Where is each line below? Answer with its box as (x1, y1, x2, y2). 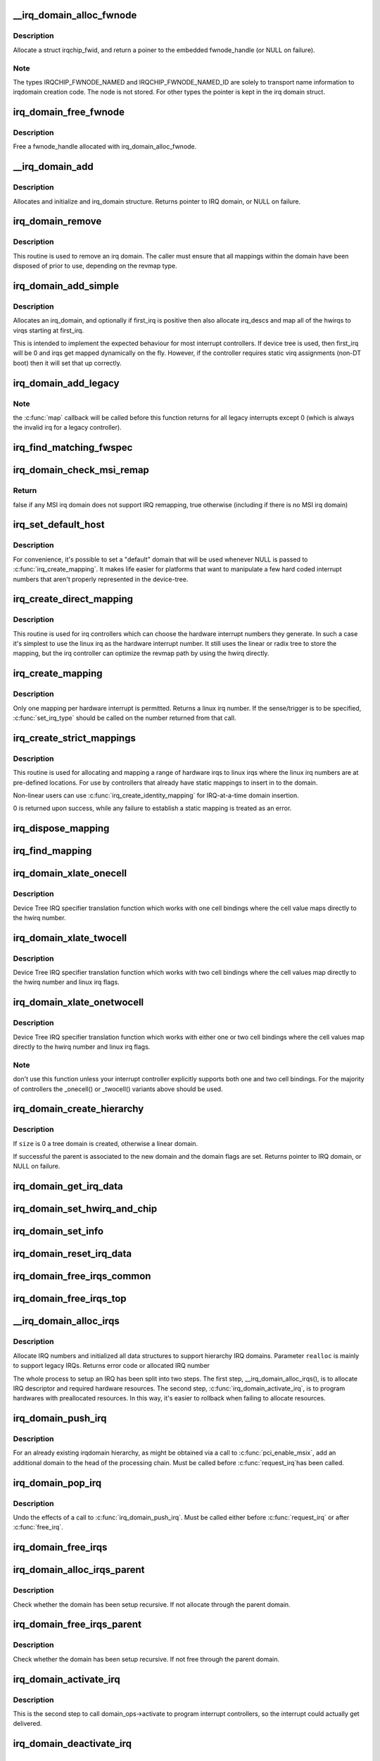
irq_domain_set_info (13, 1226, 104, 1238)
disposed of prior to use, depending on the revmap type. (13, 261, 177, 270)
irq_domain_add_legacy (13, 377, 120, 389)
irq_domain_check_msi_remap (13, 464, 149, 476)
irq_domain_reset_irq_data (13, 1247, 132, 1260)
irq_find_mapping (13, 845, 92, 857)
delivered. (13, 1719, 42, 1728)
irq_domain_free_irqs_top (13, 1293, 127, 1305)
